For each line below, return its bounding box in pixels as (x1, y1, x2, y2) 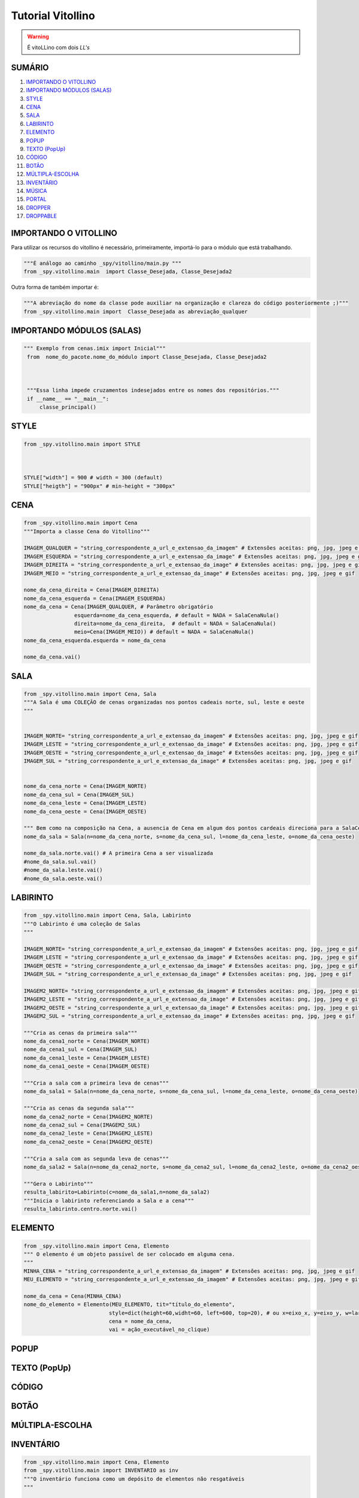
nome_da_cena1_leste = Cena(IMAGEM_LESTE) (23, 1055, 150, 1061)
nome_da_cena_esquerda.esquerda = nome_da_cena (23, 637, 166, 644)
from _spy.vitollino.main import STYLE (23, 440, 141, 448)
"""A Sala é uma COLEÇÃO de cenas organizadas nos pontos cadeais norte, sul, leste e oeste (23, 699, 305, 706)
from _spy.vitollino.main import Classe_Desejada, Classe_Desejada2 (23, 268, 232, 275)
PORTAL (26, 195, 47, 203)
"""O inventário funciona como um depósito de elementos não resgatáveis (23, 1475, 245, 1482)
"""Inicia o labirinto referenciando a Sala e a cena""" (23, 1197, 194, 1204)
